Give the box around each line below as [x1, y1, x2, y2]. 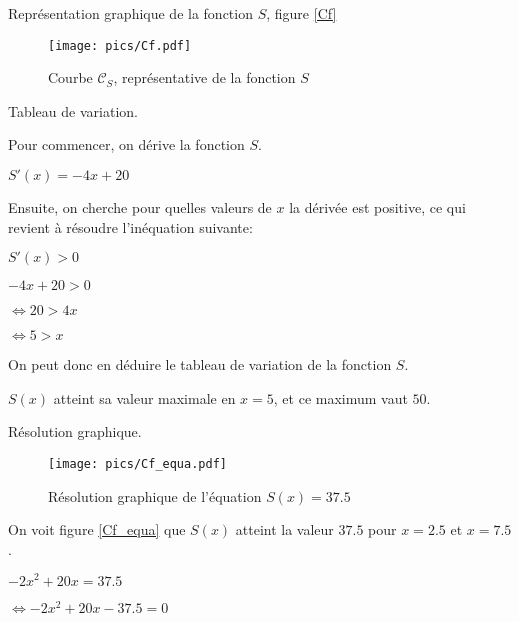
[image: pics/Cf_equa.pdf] [48, 457, 227, 471]
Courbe [48, 67, 93, 88]
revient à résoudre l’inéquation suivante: [8, 216, 253, 237]
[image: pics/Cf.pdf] [48, 38, 192, 53]
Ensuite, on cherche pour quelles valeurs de [8, 197, 272, 218]
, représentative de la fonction [113, 67, 296, 88]
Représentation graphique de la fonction [8, 3, 253, 23]
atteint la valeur [235, 519, 334, 540]
